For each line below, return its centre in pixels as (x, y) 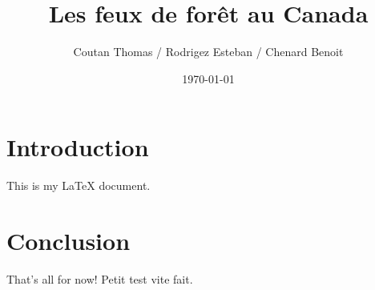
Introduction (78, 147)
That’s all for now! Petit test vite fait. (100, 278)
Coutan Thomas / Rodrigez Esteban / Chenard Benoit (208, 52)
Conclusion (69, 241)
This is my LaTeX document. (79, 185)
